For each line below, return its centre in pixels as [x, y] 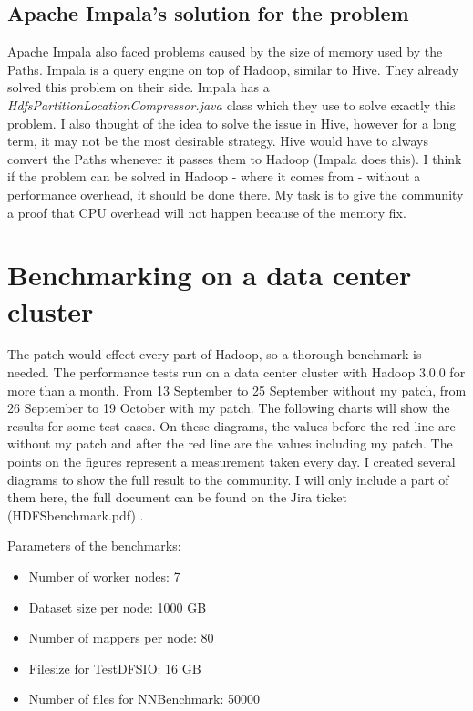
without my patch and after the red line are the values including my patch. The [230, 443]
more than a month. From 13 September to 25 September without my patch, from [237, 390]
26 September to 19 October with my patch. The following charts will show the [229, 408]
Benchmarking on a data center [210, 275]
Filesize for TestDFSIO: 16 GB [115, 668]
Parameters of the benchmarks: [94, 546]
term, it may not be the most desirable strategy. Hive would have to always [218, 141]
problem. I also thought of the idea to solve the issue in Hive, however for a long [232, 123]
